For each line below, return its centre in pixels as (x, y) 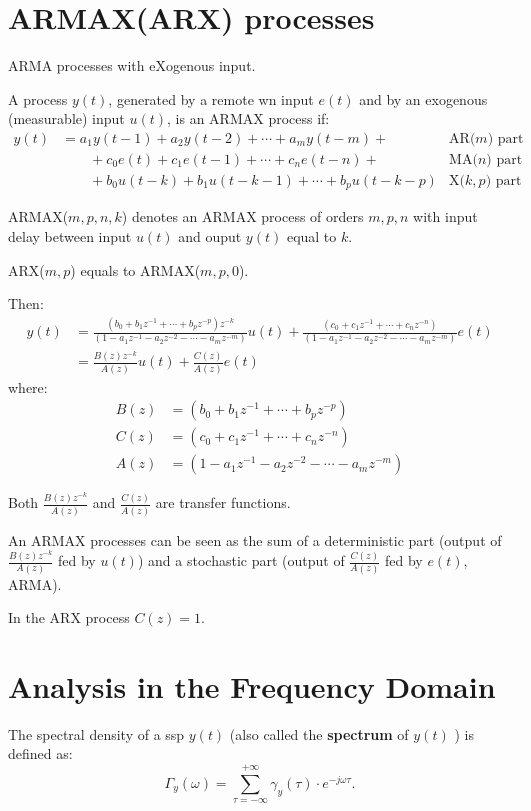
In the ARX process (69, 617)
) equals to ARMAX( (135, 269)
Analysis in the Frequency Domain (252, 685)
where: (28, 386)
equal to (311, 236)
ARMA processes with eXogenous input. (132, 65)
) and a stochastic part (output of (241, 560)
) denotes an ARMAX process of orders (242, 216)
